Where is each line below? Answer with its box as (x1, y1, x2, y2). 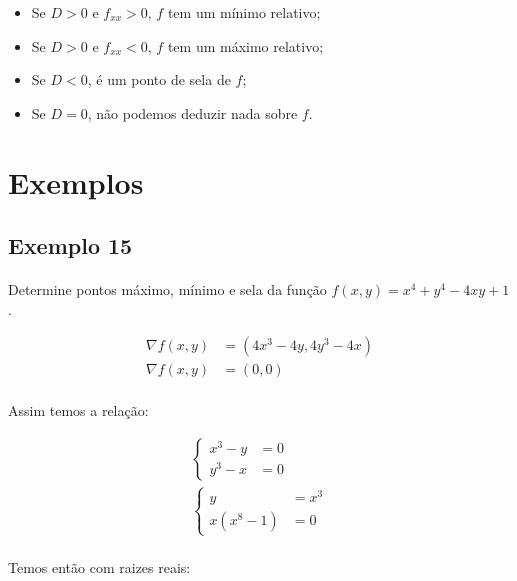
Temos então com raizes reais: (8, 556, 191, 577)
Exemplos (8, 161, 144, 202)
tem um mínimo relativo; (167, 2, 321, 22)
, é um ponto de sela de (87, 69, 231, 90)
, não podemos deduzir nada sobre (87, 102, 298, 123)
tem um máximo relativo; (167, 35, 324, 56)
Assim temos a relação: (8, 399, 149, 420)
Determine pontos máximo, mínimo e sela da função (8, 279, 327, 300)
